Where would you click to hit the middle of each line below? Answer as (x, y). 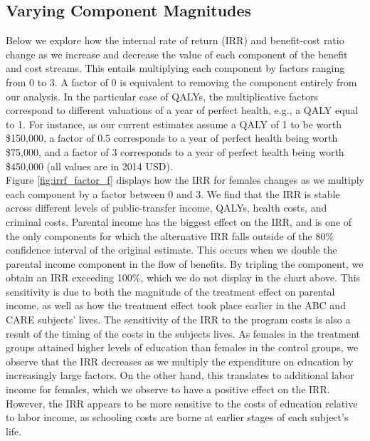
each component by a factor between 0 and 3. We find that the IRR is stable (173, 193)
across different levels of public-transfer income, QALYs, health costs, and (166, 208)
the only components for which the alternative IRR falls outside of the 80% (170, 235)
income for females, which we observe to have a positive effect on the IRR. (168, 389)
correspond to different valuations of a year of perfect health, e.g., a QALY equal (182, 110)
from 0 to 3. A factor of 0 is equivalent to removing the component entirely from (181, 82)
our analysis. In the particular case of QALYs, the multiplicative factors (162, 96)
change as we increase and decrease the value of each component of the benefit (177, 54)
